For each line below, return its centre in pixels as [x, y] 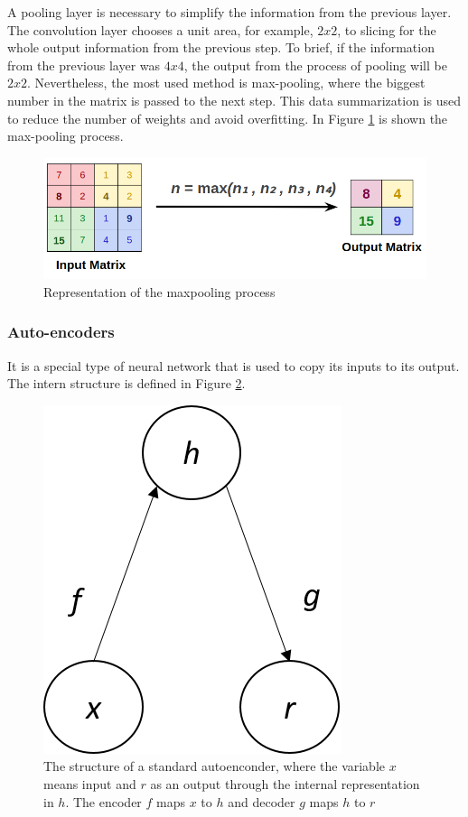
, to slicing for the [387, 29]
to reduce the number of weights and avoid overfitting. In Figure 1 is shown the [228, 118]
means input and [90, 784]
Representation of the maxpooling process [159, 291]
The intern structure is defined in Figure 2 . [126, 383]
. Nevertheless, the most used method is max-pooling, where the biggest [226, 83]
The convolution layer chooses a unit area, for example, [160, 29]
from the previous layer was [84, 65]
